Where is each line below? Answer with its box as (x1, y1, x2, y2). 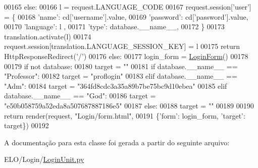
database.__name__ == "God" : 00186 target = (4, 90, 156, 101)
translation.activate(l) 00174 (4, 31, 91, 41)
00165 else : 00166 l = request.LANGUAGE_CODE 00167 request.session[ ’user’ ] (4, 2, 251, 12)
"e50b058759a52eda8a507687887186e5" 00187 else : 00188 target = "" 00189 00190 (4, 100, 254, 110)
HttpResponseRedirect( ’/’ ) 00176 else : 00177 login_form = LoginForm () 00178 (4, 50, 248, 61)
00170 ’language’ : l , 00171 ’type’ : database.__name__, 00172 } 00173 (4, 21, 225, 32)
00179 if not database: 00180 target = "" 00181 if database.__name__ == (4, 61, 238, 71)
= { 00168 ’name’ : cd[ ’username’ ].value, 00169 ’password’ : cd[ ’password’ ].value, (4, 11, 248, 22)
